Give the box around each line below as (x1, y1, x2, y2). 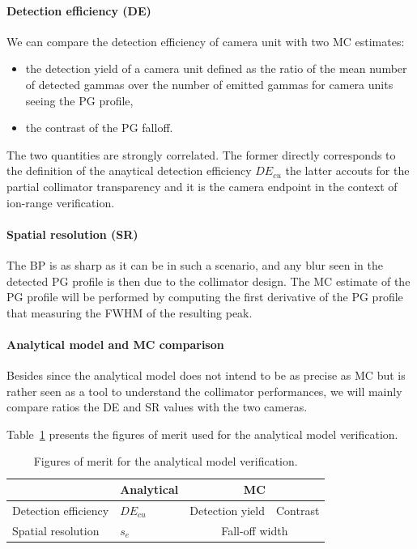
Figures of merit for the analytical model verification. (33, 453, 298, 470)
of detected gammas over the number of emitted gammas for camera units (25, 75, 394, 92)
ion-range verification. (6, 194, 115, 211)
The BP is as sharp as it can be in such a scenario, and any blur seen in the (6, 256, 383, 273)
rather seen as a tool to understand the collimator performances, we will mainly (6, 382, 402, 399)
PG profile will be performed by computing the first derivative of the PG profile (6, 288, 403, 305)
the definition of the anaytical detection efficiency (6, 162, 252, 179)
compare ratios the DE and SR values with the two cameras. (6, 398, 308, 415)
